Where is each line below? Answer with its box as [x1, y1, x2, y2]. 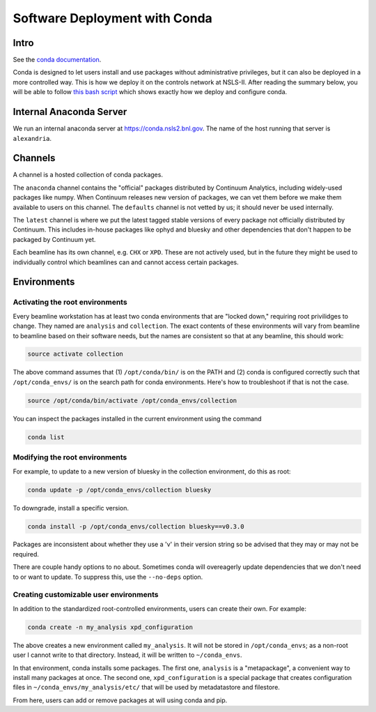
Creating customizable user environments [13, 590, 159, 600]
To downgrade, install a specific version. [13, 503, 129, 512]
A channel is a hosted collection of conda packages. [13, 171, 164, 179]
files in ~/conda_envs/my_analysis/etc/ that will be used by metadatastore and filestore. [13, 683, 280, 692]
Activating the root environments [13, 297, 128, 307]
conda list [27, 433, 65, 441]
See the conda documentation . [13, 56, 102, 64]
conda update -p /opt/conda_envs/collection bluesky [27, 485, 212, 494]
